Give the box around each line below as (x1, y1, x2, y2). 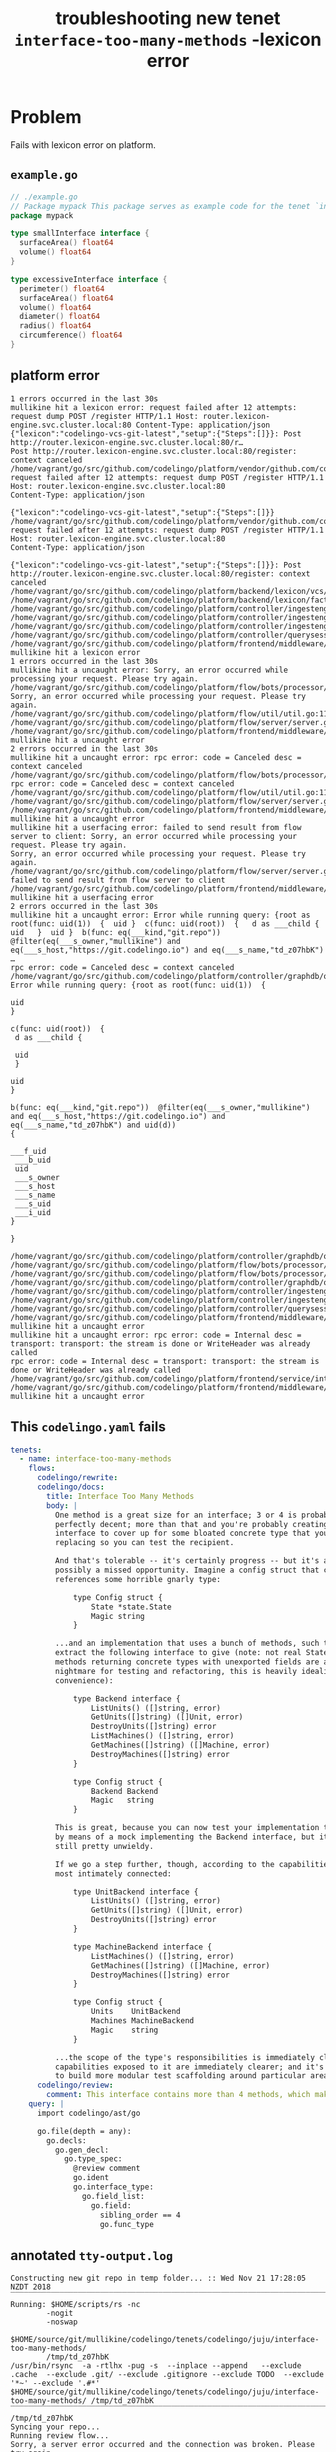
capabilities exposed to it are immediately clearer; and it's (54, 2062, 325, 2072)
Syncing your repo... (10, 2422, 101, 2432)
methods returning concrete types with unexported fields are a (54, 1657, 329, 1667)
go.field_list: (81, 2191, 145, 2201)
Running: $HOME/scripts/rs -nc (10, 2300, 141, 2310)
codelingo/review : (36, 2080, 114, 2091)
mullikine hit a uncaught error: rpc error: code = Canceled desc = (10, 752, 302, 762)
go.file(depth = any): (36, 2126, 132, 2136)
